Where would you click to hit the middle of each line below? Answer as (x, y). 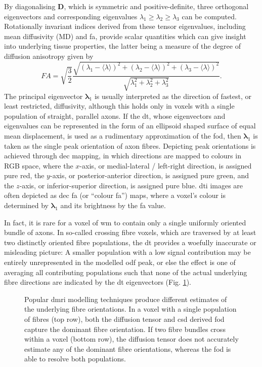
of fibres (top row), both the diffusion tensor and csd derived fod (124, 319)
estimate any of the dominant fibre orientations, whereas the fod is (128, 348)
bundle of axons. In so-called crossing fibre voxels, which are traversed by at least (130, 232)
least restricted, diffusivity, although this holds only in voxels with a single (119, 106)
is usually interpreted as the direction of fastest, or (173, 96)
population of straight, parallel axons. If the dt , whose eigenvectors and (115, 115)
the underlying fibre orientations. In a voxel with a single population (130, 309)
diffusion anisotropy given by (49, 56)
